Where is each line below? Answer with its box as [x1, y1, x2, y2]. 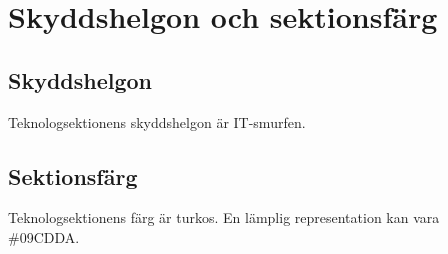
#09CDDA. [8, 226, 80, 247]
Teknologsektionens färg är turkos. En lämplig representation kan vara [8, 207, 440, 228]
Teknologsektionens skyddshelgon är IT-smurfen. [8, 111, 306, 132]
